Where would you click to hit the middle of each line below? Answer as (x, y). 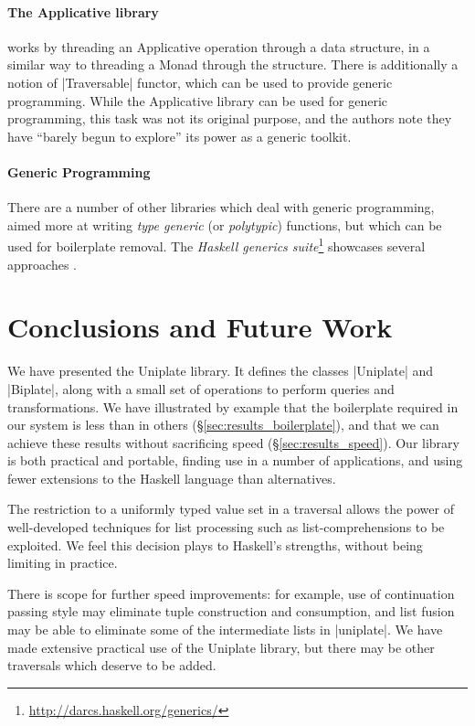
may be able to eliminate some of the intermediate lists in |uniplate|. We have (225, 630)
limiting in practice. (63, 563)
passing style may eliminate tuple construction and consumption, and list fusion (231, 611)
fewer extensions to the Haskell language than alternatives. (172, 478)
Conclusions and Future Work (200, 327)
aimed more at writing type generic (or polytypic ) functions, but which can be (225, 224)
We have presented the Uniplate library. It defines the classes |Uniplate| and (221, 371)
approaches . (42, 264)
